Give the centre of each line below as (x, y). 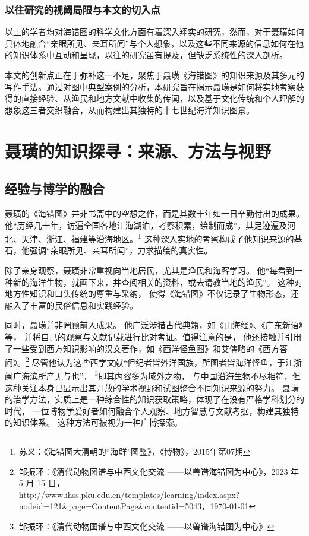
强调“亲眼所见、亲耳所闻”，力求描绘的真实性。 (121, 250)
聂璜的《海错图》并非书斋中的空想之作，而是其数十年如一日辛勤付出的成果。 (154, 213)
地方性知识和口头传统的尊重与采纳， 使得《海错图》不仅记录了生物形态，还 (152, 294)
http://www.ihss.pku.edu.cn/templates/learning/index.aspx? (129, 494)
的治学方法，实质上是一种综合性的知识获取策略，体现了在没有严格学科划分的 (154, 399)
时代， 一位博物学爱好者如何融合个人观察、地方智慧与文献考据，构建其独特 (152, 410)
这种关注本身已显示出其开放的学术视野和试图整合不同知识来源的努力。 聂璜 (152, 387)
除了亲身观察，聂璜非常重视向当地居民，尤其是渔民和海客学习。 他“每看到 (150, 270)
